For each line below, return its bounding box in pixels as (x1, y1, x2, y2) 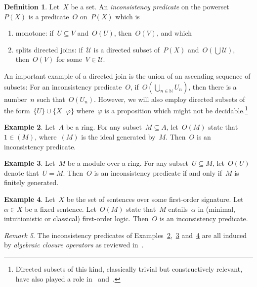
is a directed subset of (93, 44, 160, 54)
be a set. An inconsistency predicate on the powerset (71, 1, 229, 11)
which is (115, 11, 140, 21)
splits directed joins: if (15, 44, 83, 54)
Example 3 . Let (4, 158, 55, 168)
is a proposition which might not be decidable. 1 (104, 104, 248, 115)
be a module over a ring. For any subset (67, 158, 189, 168)
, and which (156, 28, 192, 38)
